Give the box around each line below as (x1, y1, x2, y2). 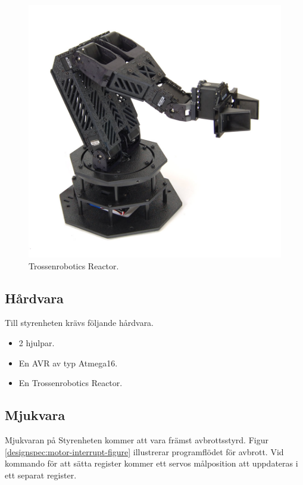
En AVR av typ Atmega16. (18, 356, 118, 369)
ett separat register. (5, 468, 77, 481)
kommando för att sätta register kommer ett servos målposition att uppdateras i (5, 457, 298, 470)
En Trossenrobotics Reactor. (18, 377, 123, 389)
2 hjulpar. (18, 336, 55, 349)
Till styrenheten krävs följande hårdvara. (5, 316, 154, 329)
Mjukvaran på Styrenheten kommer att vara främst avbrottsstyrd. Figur (5, 433, 268, 446)
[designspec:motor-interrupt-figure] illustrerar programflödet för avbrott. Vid (5, 445, 284, 458)
